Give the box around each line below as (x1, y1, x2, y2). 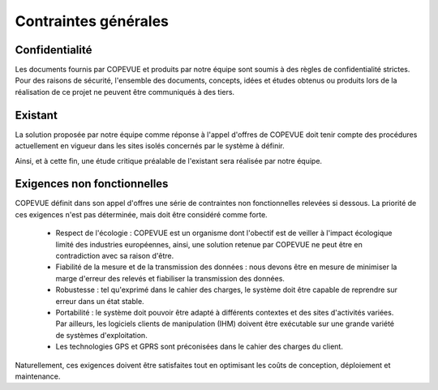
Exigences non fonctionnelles (15, 177, 169, 191)
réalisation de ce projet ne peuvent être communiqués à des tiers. (15, 87, 235, 96)
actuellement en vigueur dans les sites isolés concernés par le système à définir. (15, 141, 286, 151)
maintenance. (15, 371, 61, 381)
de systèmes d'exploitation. (55, 330, 148, 340)
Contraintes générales (15, 12, 170, 30)
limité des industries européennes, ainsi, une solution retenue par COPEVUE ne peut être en (55, 239, 363, 249)
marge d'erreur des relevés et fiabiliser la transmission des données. (55, 273, 286, 283)
